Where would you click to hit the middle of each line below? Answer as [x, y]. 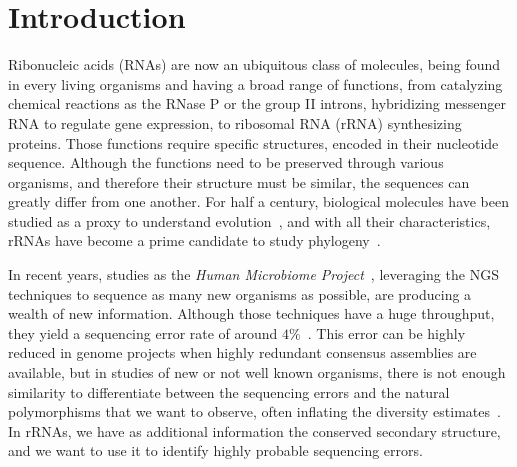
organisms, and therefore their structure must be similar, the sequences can [239, 181]
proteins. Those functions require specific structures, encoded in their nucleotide [253, 142]
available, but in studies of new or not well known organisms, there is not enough [257, 372]
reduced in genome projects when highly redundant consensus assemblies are [242, 352]
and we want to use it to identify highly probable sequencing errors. [215, 450]
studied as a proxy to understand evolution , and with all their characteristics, [249, 220]
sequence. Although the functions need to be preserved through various [226, 162]
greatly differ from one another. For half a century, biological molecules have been [259, 201]
